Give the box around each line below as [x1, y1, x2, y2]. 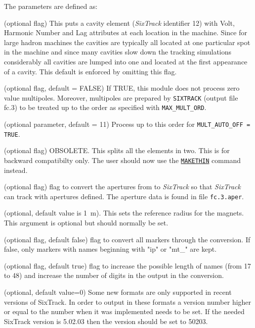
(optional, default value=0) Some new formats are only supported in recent [4, 287, 232, 297]
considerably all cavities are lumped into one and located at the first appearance [4, 56, 248, 66]
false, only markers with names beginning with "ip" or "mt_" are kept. [4, 244, 217, 254]
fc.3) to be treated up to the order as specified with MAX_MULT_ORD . [4, 102, 207, 112]
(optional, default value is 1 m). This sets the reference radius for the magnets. [4, 208, 244, 218]
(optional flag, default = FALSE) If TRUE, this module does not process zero [4, 83, 240, 93]
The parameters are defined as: [4, 1, 98, 11]
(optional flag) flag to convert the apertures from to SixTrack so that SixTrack [4, 181, 241, 192]
